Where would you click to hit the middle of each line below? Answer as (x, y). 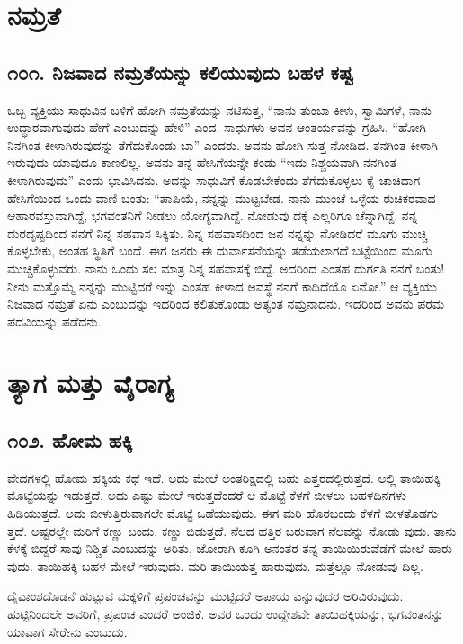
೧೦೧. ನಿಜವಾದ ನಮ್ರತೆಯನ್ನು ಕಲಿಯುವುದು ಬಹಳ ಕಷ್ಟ (180, 72)
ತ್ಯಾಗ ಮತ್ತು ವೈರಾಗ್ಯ (91, 383)
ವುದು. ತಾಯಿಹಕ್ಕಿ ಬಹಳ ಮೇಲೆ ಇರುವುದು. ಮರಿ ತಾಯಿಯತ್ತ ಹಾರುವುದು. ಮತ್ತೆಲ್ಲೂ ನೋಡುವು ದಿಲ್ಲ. (215, 565)
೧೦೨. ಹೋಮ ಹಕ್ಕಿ (70, 440)
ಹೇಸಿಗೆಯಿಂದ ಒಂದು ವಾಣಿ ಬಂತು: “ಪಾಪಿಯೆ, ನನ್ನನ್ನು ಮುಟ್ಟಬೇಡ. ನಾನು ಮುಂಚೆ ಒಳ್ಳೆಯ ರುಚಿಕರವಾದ (222, 197)
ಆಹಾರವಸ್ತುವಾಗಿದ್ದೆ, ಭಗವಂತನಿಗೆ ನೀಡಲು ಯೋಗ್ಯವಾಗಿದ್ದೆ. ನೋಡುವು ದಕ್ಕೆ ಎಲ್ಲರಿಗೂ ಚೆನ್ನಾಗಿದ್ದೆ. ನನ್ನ (213, 215)
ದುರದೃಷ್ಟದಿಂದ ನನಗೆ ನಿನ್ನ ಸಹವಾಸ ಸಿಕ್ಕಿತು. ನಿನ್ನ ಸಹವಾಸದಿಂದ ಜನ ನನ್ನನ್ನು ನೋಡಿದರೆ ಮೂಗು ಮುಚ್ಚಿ (218, 233)
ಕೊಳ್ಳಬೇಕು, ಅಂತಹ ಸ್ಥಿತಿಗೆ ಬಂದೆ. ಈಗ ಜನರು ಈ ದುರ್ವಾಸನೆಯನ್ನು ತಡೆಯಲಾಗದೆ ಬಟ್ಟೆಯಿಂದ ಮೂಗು (220, 250)
